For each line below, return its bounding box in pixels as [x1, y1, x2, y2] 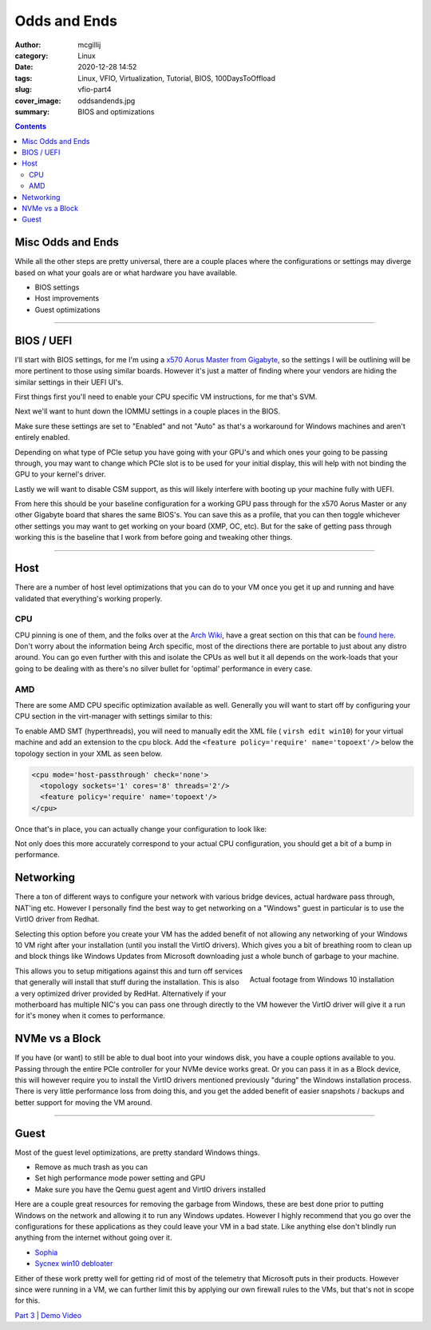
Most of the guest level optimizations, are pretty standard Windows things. [14, 1148, 260, 1157]
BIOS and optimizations [77, 106, 155, 116]
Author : [14, 40, 42, 50]
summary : [14, 106, 50, 116]
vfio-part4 [77, 85, 112, 94]
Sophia [34, 1248, 58, 1257]
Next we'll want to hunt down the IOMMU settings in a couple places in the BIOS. [14, 406, 281, 416]
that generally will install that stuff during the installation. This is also [14, 977, 239, 987]
